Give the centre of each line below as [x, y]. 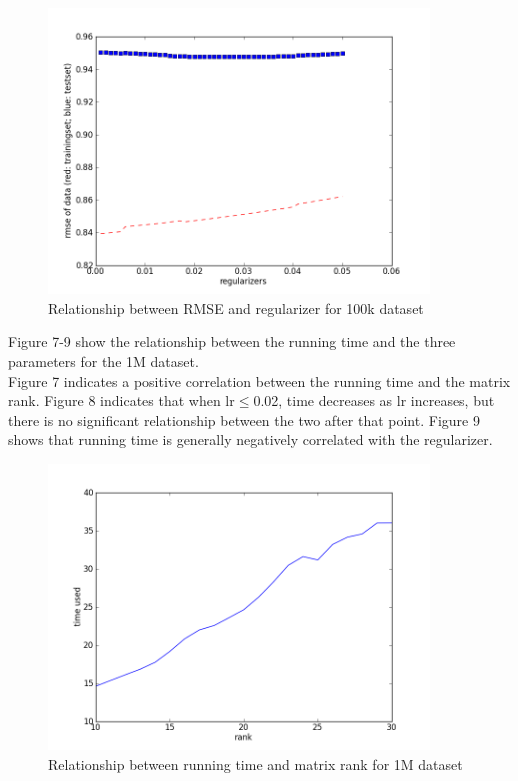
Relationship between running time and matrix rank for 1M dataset [255, 763]
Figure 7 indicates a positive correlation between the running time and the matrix [259, 380]
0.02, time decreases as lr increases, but [374, 400]
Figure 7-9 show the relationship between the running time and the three [232, 341]
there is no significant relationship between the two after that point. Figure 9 [244, 419]
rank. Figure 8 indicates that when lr [121, 400]
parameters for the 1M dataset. [103, 360]
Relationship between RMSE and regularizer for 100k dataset [236, 307]
